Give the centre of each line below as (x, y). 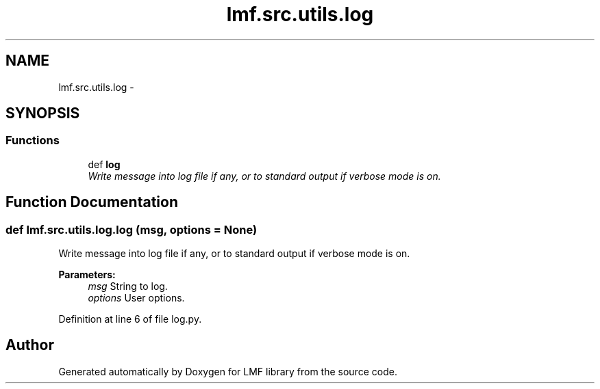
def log (104, 164)
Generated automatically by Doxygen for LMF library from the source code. (228, 371)
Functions (33, 140)
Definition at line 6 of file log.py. (130, 319)
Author (30, 345)
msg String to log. (128, 286)
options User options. (136, 298)
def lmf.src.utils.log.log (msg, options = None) (132, 229)
